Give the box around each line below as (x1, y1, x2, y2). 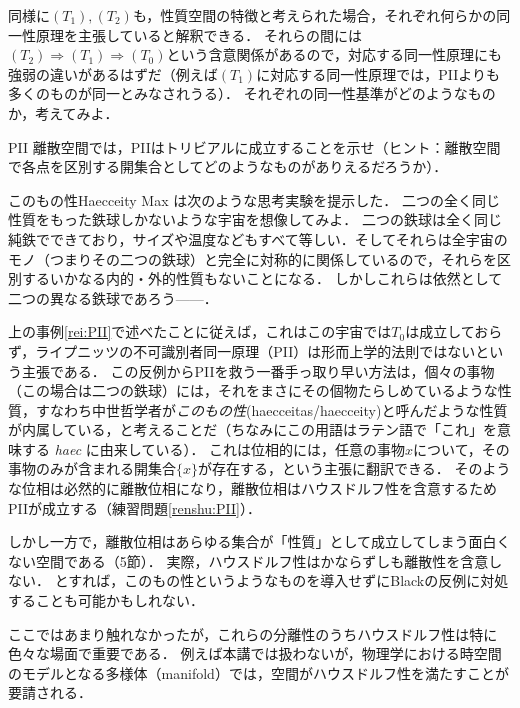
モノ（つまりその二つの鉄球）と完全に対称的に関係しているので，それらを (8, 248, 498, 269)
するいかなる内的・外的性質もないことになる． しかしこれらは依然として (21, 268, 503, 289)
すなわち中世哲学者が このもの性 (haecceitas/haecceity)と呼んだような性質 (35, 399, 508, 420)
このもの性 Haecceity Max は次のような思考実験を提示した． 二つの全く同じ (8, 189, 500, 210)
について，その (413, 438, 510, 459)
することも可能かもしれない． (8, 590, 204, 611)
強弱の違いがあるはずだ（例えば (8, 63, 218, 84)
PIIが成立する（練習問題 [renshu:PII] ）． (8, 497, 261, 518)
